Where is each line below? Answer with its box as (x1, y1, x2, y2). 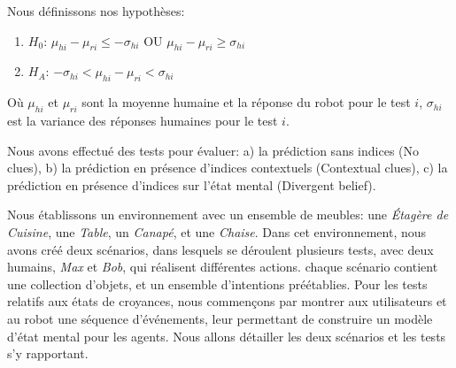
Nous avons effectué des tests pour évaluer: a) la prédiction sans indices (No (7, 141, 420, 159)
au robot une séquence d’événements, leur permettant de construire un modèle (7, 309, 433, 327)
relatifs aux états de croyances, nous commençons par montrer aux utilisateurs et (7, 292, 447, 310)
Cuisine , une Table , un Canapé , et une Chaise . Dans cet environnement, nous (7, 222, 427, 241)
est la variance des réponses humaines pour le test (7, 111, 278, 129)
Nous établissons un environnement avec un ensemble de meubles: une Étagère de (7, 205, 449, 224)
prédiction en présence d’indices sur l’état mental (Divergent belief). (7, 175, 376, 194)
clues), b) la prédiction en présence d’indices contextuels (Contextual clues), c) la (7, 158, 448, 177)
